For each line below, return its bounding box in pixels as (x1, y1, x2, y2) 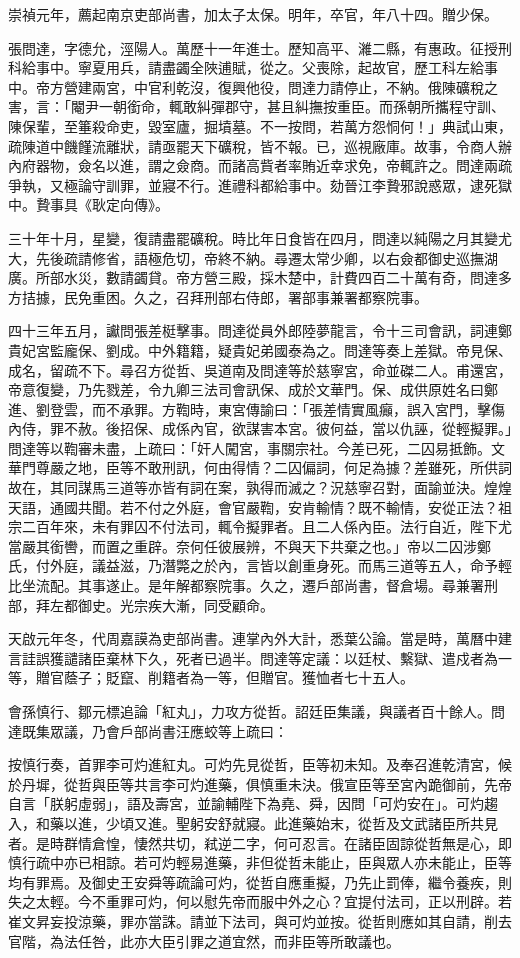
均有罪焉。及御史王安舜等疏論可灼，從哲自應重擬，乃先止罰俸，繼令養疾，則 (8, 871, 512, 892)
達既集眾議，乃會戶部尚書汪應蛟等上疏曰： (8, 720, 288, 741)
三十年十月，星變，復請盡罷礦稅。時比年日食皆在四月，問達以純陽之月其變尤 (8, 227, 512, 248)
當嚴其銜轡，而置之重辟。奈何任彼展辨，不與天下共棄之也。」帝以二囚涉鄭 (8, 535, 491, 556)
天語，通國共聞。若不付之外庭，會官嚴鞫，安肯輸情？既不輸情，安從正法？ (8, 496, 498, 517)
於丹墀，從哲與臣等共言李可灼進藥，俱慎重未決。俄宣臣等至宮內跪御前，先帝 (8, 773, 512, 794)
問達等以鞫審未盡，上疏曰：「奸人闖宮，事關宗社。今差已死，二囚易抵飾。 (8, 437, 491, 458)
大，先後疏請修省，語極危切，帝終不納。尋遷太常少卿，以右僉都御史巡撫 (8, 247, 484, 268)
